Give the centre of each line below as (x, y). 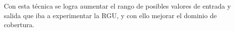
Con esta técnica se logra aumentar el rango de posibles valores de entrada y (117, 6)
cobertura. (19, 25)
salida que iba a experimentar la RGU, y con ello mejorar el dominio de (110, 15)
